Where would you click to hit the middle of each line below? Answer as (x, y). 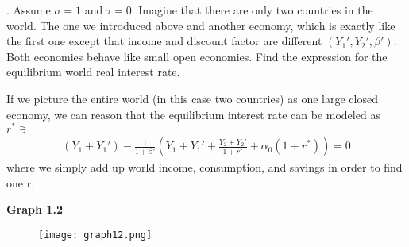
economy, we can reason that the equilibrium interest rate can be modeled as (193, 114)
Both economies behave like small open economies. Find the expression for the (197, 56)
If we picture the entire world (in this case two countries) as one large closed (192, 98)
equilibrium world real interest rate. (93, 72)
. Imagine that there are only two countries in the (252, 10)
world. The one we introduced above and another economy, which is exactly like (201, 25)
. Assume (29, 10)
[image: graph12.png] (95, 235)
